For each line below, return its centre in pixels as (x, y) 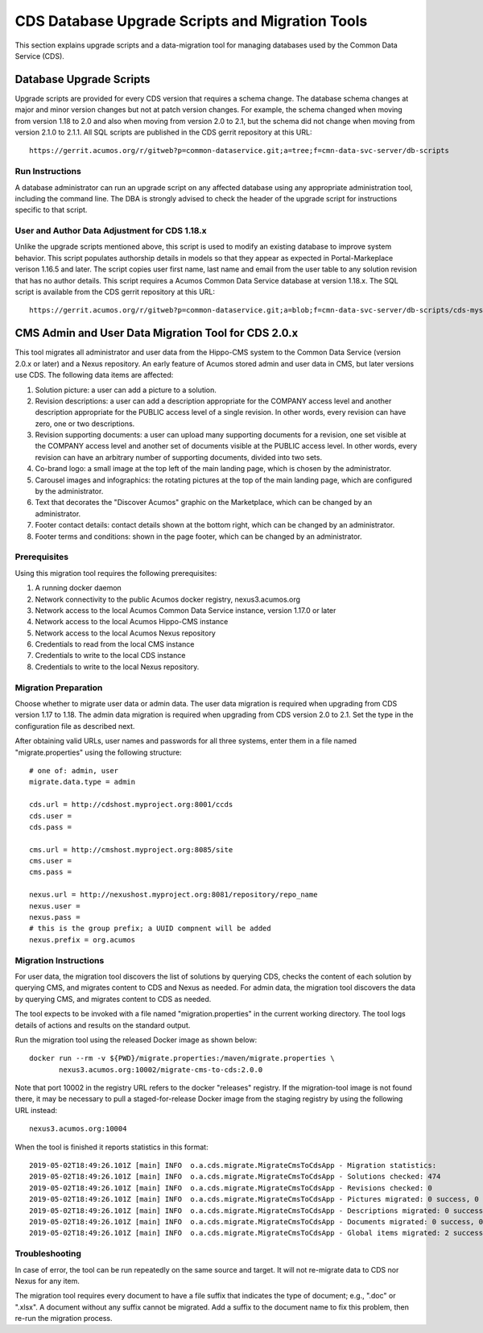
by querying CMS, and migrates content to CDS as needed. (113, 999)
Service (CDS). (39, 56)
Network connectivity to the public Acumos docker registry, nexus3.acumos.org (168, 599)
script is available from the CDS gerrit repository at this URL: (115, 292)
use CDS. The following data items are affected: (94, 375)
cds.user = (51, 816)
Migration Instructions (60, 960)
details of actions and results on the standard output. (103, 1025)
